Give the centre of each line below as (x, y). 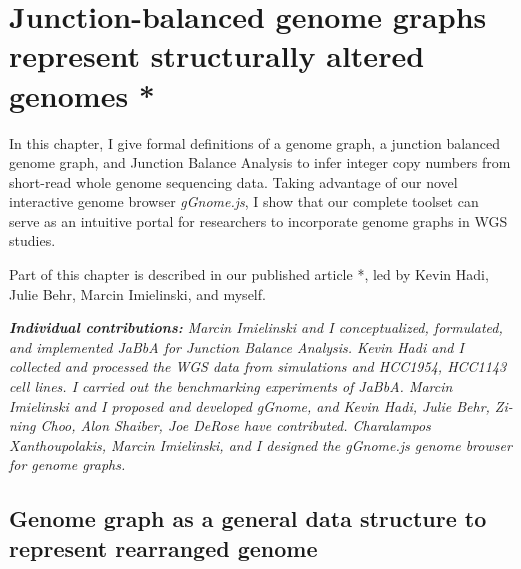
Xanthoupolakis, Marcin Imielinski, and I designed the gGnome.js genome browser (260, 444)
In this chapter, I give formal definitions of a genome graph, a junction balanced (255, 142)
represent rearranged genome (163, 547)
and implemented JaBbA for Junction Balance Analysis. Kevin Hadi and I (236, 346)
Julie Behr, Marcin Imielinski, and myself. (137, 293)
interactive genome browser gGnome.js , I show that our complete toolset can (244, 201)
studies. (32, 240)
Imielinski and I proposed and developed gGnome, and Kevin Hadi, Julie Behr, (249, 405)
